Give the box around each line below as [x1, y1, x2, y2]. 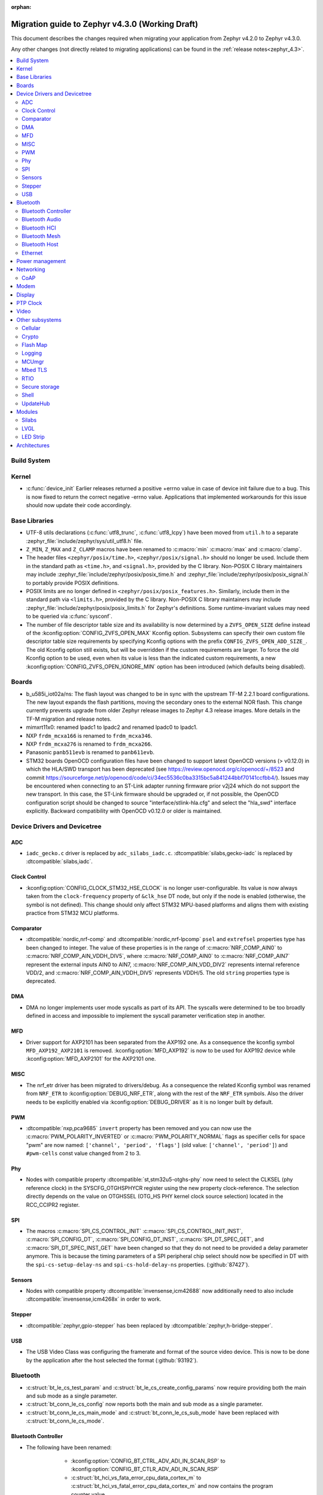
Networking [16, 266, 45, 273]
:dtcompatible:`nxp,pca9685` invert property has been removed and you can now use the [26, 1124, 252, 1131]
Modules [16, 408, 38, 416]
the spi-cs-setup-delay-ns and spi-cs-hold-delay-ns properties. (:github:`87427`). [26, 1261, 250, 1268]
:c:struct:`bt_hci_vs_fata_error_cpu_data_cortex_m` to [71, 1474, 202, 1481]
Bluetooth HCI [22, 224, 56, 231]
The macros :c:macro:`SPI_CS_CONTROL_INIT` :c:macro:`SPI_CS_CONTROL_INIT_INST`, [26, 1228, 243, 1235]
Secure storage [22, 383, 60, 390]
